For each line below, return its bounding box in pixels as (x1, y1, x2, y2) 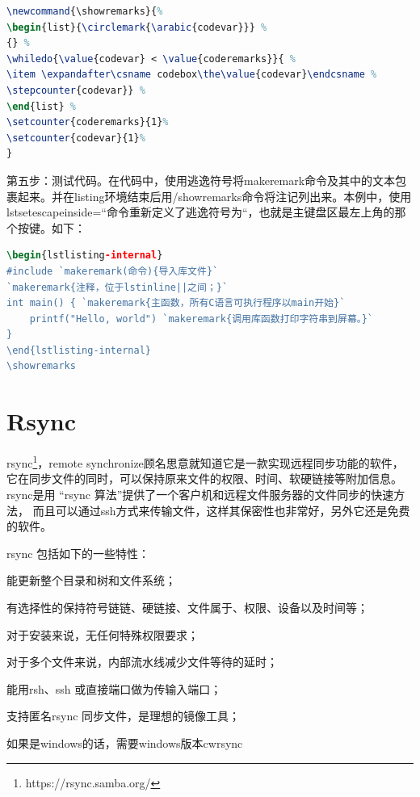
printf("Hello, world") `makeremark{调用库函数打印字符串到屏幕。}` (29, 313, 374, 325)
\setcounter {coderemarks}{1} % (6, 116, 169, 128)
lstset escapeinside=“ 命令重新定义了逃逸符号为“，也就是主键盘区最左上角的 (6, 203, 395, 220)
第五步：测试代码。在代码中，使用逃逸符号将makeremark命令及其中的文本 (6, 171, 396, 188)
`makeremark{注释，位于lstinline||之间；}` (6, 281, 229, 293)
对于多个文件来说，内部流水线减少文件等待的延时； (6, 653, 278, 670)
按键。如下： (17, 219, 86, 236)
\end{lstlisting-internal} (6, 344, 151, 356)
